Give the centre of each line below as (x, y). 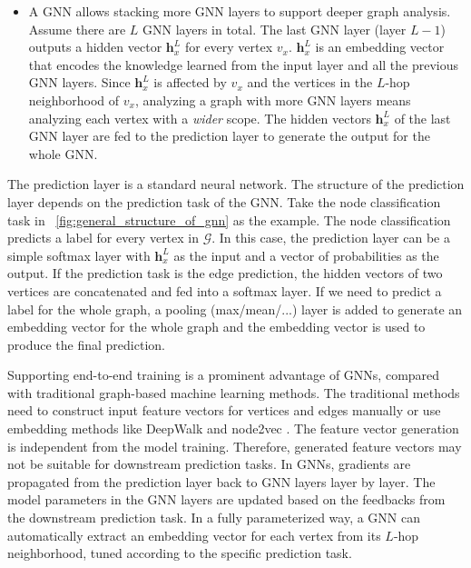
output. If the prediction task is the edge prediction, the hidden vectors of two (225, 273)
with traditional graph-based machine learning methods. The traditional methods (234, 392)
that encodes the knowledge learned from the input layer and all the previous (244, 64)
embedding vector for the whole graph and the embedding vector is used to (216, 327)
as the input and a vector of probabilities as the (306, 255)
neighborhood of (74, 100)
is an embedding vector (380, 47)
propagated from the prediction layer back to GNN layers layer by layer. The (221, 481)
